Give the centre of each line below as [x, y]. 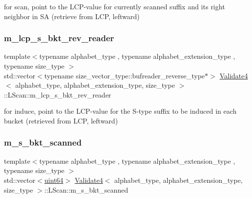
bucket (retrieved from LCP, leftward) [61, 120]
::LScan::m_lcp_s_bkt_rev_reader [58, 94]
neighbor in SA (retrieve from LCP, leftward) [72, 16]
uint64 [54, 180]
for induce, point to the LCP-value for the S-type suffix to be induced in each [120, 111]
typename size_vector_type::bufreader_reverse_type [125, 75]
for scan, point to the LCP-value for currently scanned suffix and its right [114, 6]
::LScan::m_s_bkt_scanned [86, 189]
